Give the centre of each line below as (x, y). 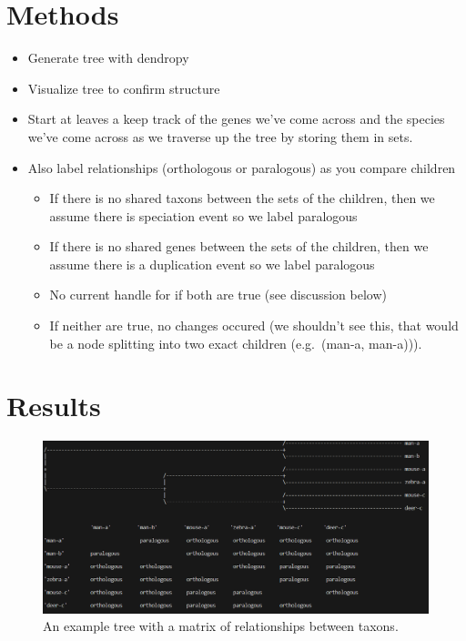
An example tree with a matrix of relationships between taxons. (221, 626)
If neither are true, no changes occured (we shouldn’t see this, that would (254, 326)
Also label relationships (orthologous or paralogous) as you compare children (242, 167)
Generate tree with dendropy (108, 58)
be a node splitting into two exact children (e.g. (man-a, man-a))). (236, 343)
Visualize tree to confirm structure (124, 88)
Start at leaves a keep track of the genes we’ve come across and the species (236, 119)
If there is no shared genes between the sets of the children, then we (239, 246)
